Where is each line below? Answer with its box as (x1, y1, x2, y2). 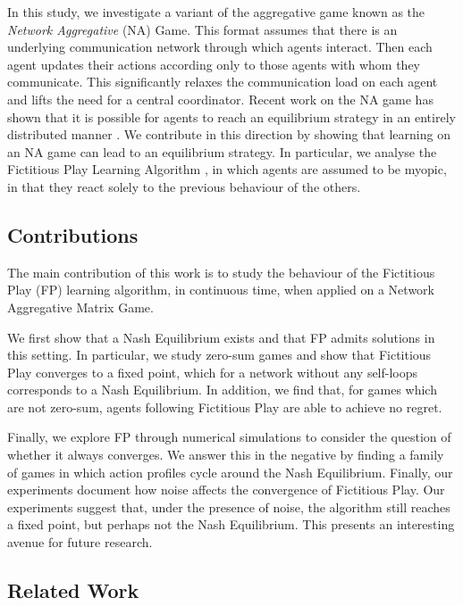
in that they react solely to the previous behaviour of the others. (7, 177, 361, 195)
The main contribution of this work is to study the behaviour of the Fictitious (7, 262, 435, 281)
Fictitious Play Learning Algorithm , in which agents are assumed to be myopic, (7, 160, 447, 178)
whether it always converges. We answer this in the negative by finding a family (7, 445, 444, 464)
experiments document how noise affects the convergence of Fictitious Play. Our (7, 480, 445, 499)
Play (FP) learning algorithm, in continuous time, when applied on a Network (7, 280, 434, 299)
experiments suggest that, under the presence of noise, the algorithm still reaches (7, 497, 450, 516)
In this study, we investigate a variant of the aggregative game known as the (7, 3, 425, 21)
